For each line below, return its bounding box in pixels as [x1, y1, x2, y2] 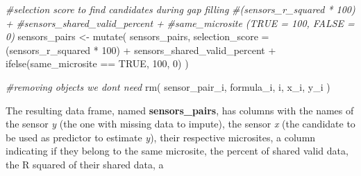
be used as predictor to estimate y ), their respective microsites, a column [6, 130, 316, 144]
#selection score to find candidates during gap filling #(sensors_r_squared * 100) [6, 2, 355, 16]
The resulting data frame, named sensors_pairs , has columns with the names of [6, 103, 354, 117]
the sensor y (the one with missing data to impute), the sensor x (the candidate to [6, 116, 355, 131]
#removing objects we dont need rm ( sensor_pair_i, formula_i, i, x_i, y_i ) [6, 79, 330, 94]
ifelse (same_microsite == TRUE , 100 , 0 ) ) [6, 56, 189, 71]
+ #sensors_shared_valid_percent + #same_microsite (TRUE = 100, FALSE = [6, 15, 355, 30]
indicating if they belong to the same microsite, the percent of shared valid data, [6, 143, 349, 158]
